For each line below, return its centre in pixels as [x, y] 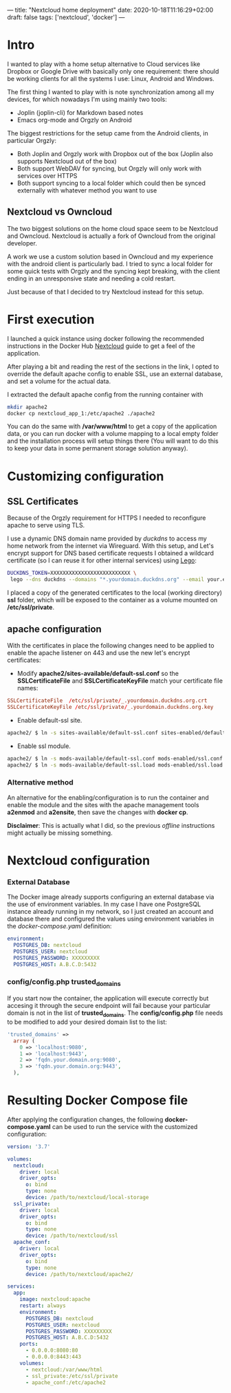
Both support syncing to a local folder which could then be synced [111, 183]
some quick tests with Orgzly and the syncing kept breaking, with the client [113, 271]
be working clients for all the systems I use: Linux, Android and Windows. [111, 78]
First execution [51, 319]
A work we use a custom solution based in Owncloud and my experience [110, 256]
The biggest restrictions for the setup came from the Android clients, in [108, 133]
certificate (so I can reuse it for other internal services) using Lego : [102, 560]
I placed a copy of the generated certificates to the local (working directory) [114, 593]
